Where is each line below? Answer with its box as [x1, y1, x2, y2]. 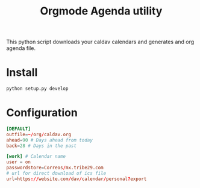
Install [6, 66, 38, 80]
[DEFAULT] [6, 125, 31, 132]
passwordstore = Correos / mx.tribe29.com [6, 164, 104, 171]
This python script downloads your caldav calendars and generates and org [6, 38, 195, 46]
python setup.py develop [6, 86, 69, 92]
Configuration [6, 106, 78, 120]
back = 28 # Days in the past [6, 143, 77, 149]
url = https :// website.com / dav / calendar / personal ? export [6, 176, 147, 182]
